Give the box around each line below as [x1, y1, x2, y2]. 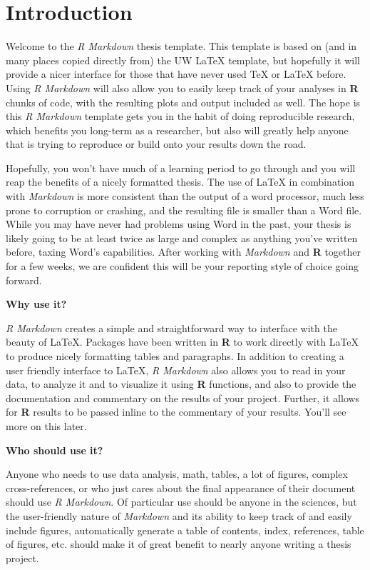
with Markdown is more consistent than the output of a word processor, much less [6, 189, 364, 204]
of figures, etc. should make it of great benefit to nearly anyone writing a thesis [6, 536, 351, 551]
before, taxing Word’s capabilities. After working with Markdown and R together [6, 244, 361, 259]
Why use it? [6, 296, 67, 311]
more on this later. [6, 418, 87, 433]
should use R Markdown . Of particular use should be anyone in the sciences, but [6, 494, 357, 509]
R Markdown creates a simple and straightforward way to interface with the [6, 320, 337, 335]
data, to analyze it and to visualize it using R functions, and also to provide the [6, 376, 356, 391]
